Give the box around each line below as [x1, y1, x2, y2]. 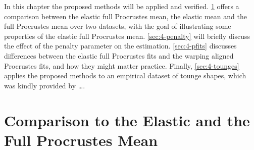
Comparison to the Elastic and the [4, 110, 250, 130]
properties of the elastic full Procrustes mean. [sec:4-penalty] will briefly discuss [4, 30, 250, 41]
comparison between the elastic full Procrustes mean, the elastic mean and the [4, 11, 247, 21]
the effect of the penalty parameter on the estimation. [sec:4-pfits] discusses [4, 40, 237, 51]
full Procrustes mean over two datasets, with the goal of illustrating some [4, 21, 231, 31]
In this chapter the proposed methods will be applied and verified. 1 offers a [4, 1, 239, 11]
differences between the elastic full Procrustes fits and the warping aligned [4, 50, 234, 61]
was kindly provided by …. [4, 80, 85, 90]
